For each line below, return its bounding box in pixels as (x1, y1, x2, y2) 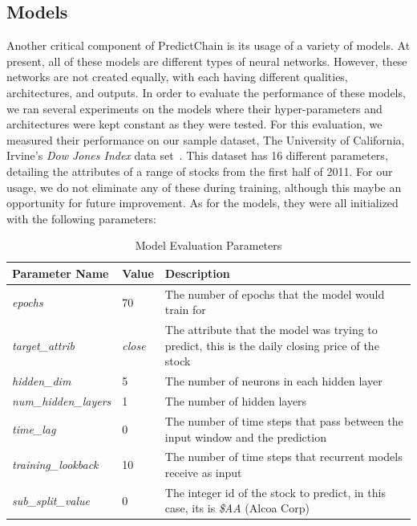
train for (164, 301, 206, 318)
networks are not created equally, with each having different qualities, (6, 68, 348, 85)
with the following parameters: (6, 210, 156, 226)
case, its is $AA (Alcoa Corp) (164, 499, 310, 516)
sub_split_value (12, 491, 91, 508)
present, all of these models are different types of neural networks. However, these (6, 52, 407, 69)
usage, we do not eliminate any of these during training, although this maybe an (6, 178, 402, 195)
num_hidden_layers (12, 393, 111, 410)
